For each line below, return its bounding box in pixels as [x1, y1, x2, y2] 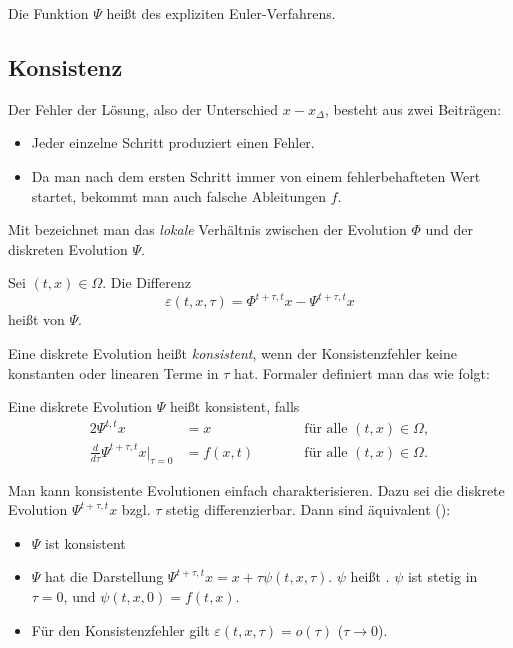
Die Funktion [8, 3, 89, 23]
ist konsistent [45, 532, 126, 553]
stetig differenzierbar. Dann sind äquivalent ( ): [166, 499, 451, 520]
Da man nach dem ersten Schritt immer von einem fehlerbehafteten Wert [31, 165, 481, 186]
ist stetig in [407, 566, 478, 587]
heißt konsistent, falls [169, 396, 300, 417]
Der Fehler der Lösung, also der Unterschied [8, 98, 279, 119]
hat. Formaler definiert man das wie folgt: [234, 362, 490, 383]
